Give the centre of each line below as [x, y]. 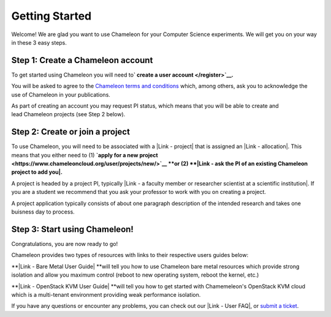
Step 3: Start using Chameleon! [73, 229]
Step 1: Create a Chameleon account [82, 60]
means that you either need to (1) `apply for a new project [85, 155]
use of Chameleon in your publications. [61, 94]
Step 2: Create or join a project [70, 132]
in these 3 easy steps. [39, 42]
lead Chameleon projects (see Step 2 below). [68, 114]
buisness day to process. [43, 212]
